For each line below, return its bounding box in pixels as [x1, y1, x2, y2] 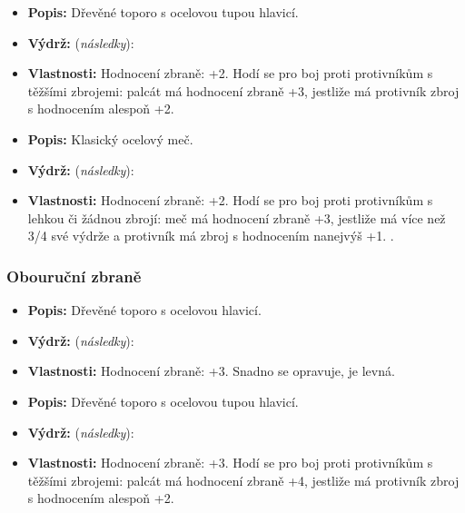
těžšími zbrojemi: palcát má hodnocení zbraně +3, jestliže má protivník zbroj [27, 81, 460, 100]
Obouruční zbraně [6, 264, 142, 287]
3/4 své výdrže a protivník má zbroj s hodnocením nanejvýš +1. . [27, 226, 394, 245]
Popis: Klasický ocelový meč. [27, 129, 193, 148]
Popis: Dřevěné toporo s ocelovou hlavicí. [27, 301, 262, 320]
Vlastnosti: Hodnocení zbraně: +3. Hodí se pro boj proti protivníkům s [27, 453, 433, 472]
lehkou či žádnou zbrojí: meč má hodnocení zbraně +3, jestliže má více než [27, 208, 446, 227]
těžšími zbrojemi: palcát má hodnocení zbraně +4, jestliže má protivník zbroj [27, 470, 460, 489]
